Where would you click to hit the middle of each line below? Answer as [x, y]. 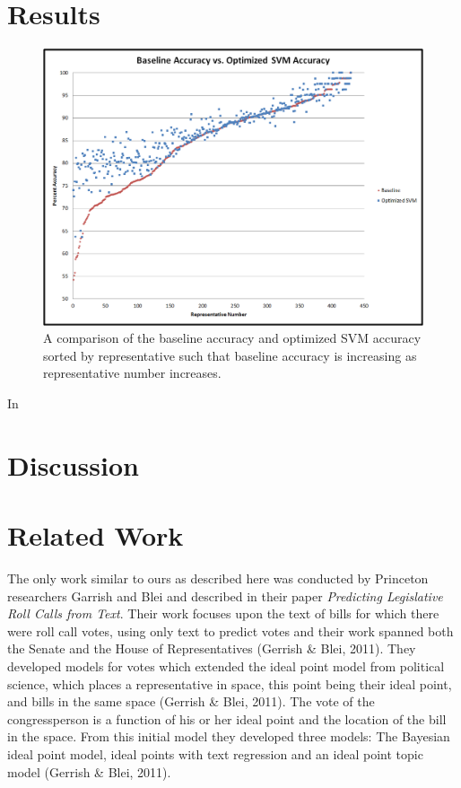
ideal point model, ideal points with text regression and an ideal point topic [215, 754]
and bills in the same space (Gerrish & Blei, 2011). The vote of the [191, 701]
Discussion [73, 464]
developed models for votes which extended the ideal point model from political [226, 666]
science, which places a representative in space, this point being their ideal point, [230, 683]
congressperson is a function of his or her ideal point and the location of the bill [227, 718]
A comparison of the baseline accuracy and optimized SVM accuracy [232, 338]
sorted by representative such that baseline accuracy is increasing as [230, 355]
